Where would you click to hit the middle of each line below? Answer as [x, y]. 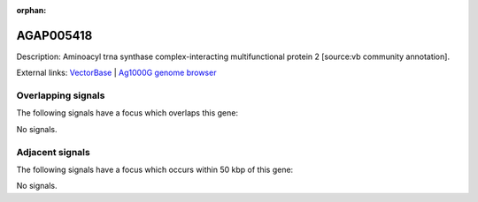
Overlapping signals [61, 95]
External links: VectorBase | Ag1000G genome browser [116, 73]
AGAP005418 [54, 35]
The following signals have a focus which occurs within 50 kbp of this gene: [155, 169]
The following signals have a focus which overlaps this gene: [127, 113]
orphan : [31, 10]
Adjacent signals [53, 152]
